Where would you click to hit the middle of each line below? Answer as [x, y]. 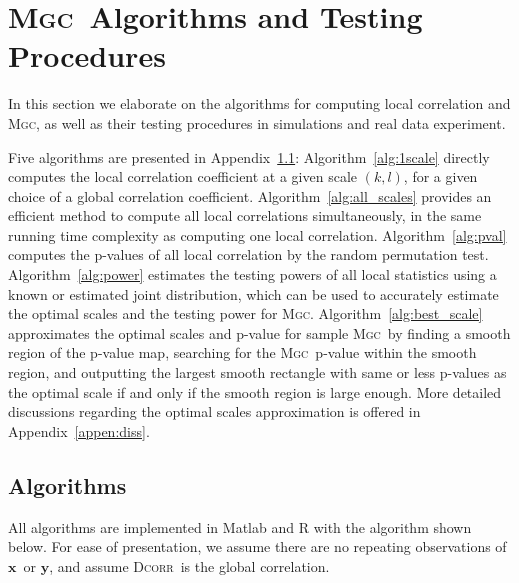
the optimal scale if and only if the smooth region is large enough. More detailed [255, 391]
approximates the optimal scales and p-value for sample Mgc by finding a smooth [259, 332]
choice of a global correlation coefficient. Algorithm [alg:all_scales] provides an [250, 195]
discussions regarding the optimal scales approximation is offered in [214, 411]
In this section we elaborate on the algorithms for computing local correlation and [259, 103]
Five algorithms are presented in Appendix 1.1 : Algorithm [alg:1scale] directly [249, 156]
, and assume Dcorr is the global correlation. [189, 565]
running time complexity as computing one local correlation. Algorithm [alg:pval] [257, 234]
